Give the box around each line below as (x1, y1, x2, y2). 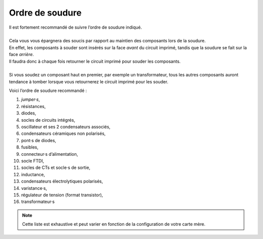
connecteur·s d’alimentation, (21, 151, 78, 157)
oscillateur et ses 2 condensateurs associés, (21, 124, 111, 130)
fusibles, (21, 144, 38, 150)
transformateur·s (21, 199, 55, 204)
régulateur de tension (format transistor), (21, 192, 103, 198)
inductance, (21, 171, 45, 177)
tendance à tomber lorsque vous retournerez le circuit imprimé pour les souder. (9, 78, 169, 85)
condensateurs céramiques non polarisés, (21, 130, 106, 136)
